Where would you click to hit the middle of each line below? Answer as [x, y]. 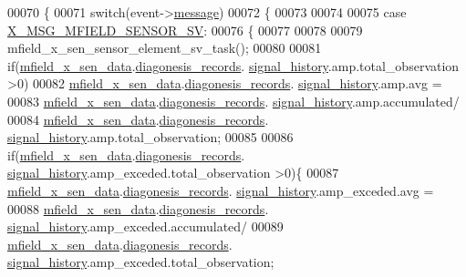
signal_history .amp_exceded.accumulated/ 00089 [145, 226]
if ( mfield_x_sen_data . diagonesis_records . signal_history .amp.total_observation [233, 65]
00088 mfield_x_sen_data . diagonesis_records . [138, 208]
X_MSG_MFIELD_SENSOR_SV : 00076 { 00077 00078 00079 [185, 30]
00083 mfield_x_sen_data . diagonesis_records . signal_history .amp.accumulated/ [233, 101]
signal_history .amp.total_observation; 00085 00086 [150, 137]
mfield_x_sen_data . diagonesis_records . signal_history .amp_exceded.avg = [221, 190]
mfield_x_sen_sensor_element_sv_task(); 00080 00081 [165, 48]
